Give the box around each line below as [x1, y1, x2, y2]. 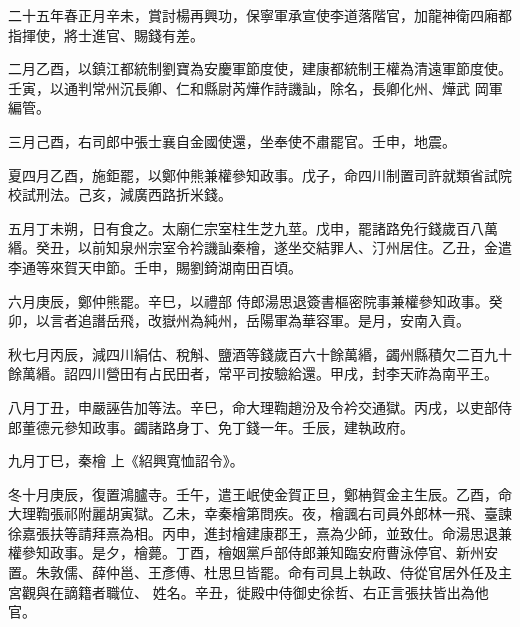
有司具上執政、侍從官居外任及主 [301, 562, 512, 583]
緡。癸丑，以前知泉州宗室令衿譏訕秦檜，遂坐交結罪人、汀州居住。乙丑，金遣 [8, 237, 512, 258]
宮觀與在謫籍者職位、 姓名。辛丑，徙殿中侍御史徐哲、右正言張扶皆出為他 [8, 581, 489, 602]
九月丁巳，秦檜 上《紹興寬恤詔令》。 [8, 450, 244, 471]
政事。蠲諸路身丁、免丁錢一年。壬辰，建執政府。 [91, 416, 414, 437]
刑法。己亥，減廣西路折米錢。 [35, 184, 232, 205]
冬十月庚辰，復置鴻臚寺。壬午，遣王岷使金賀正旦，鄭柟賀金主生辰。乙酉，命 [8, 483, 512, 504]
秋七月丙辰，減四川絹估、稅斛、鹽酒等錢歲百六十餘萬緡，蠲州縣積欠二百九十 [8, 343, 512, 364]
